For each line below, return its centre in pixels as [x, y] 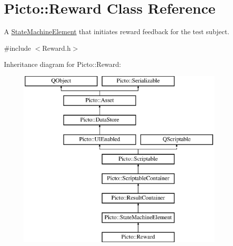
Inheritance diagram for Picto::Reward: [63, 64]
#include [18, 48]
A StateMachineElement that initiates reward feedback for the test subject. [117, 31]
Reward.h [56, 48]
